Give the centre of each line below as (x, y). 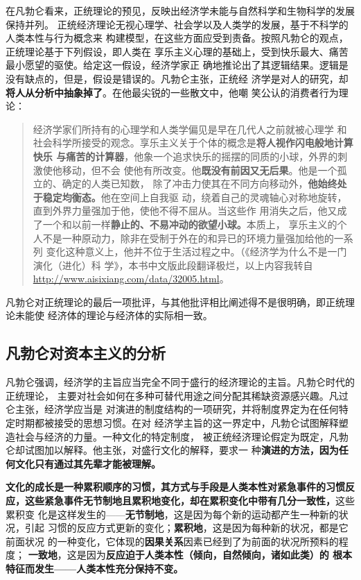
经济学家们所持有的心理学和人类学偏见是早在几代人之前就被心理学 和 (190, 129)
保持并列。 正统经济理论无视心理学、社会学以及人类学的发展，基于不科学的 (177, 24)
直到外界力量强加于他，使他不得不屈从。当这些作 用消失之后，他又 (185, 211)
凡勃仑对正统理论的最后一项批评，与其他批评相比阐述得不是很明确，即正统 (175, 301)
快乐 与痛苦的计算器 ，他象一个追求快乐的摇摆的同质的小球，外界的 (185, 156)
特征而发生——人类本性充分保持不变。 (95, 568)
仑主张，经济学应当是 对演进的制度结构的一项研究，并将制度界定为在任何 (172, 409)
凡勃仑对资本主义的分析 (86, 353)
